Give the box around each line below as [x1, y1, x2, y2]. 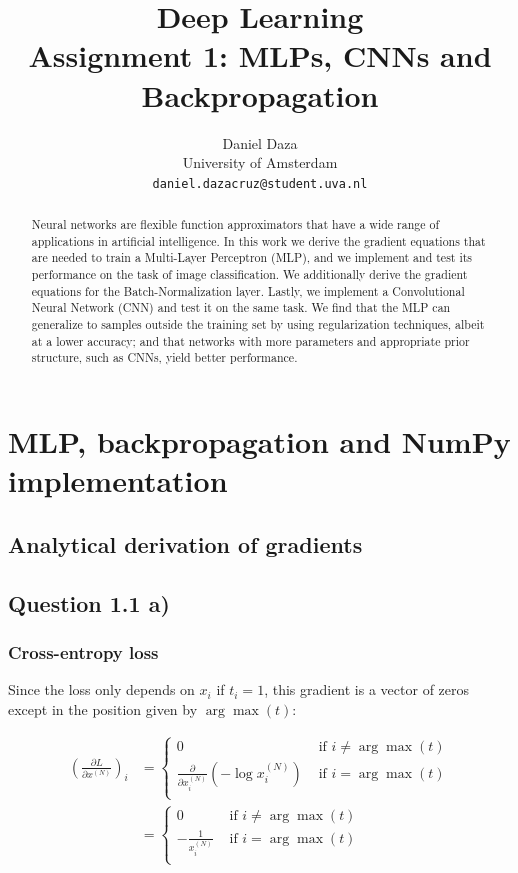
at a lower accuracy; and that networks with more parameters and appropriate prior [31, 332, 470, 349]
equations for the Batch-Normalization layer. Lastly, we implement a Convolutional [31, 282, 465, 299]
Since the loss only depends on [8, 679, 195, 700]
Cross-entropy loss [8, 639, 159, 664]
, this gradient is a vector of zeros [264, 679, 470, 700]
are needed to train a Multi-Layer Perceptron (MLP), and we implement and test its [31, 249, 473, 266]
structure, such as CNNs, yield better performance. [31, 349, 298, 366]
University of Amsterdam [182, 152, 338, 173]
